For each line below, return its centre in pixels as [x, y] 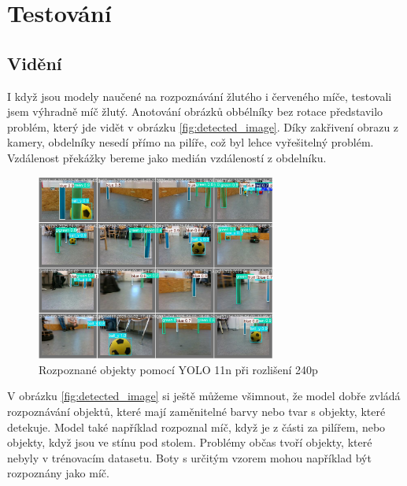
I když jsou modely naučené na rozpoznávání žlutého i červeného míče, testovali [200, 96]
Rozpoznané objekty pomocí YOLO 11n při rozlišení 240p [178, 369]
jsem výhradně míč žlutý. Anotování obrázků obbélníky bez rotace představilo [195, 111]
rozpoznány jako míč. [58, 473]
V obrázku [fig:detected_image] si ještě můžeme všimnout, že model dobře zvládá [204, 396]
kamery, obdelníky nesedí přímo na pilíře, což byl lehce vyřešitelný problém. [191, 142]
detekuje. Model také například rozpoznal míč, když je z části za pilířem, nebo [196, 427]
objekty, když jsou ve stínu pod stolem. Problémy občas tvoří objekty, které [190, 442]
